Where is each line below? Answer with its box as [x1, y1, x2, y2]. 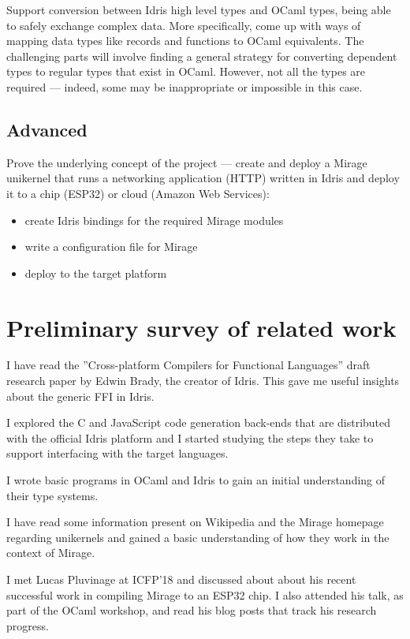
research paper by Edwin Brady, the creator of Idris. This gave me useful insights [6, 372, 400, 389]
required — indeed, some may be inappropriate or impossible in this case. [6, 78, 363, 95]
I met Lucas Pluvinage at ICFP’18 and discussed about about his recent [6, 570, 356, 587]
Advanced [6, 117, 88, 141]
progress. [6, 617, 49, 633]
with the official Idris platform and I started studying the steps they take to [6, 429, 374, 446]
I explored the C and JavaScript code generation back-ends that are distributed [6, 414, 391, 431]
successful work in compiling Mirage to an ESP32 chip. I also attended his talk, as [6, 586, 404, 603]
